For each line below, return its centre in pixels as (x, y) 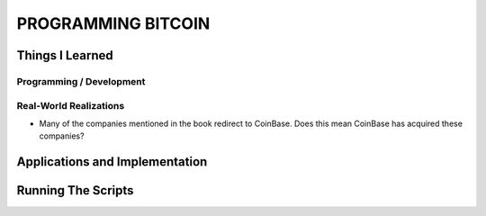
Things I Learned (65, 55)
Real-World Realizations (71, 105)
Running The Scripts (75, 190)
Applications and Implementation (112, 162)
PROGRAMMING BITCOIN (113, 23)
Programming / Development (81, 81)
